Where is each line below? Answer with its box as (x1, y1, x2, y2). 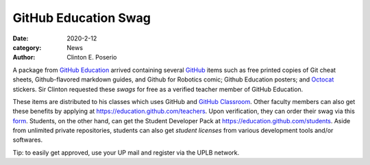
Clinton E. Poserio (66, 53, 117, 62)
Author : (12, 53, 36, 62)
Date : (12, 34, 29, 42)
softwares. (12, 136, 43, 144)
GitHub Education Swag (12, 10, 151, 25)
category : (12, 43, 42, 51)
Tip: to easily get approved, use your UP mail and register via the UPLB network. (12, 148, 240, 157)
